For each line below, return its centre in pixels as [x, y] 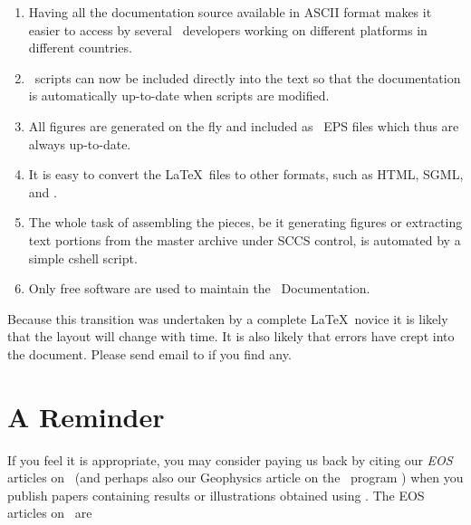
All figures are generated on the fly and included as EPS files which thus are [244, 125]
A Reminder [86, 416]
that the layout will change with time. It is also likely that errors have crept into [231, 336]
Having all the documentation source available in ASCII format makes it [230, 12]
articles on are [50, 513]
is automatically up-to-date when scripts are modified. [179, 95]
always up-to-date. [80, 143]
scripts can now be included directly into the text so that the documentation [248, 77]
